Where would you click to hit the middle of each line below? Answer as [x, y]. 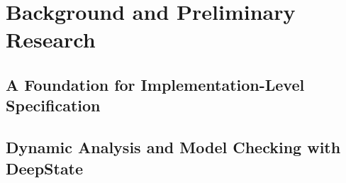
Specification [53, 105]
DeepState [45, 168]
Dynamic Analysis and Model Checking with [173, 147]
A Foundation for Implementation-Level [155, 84]
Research [51, 39]
